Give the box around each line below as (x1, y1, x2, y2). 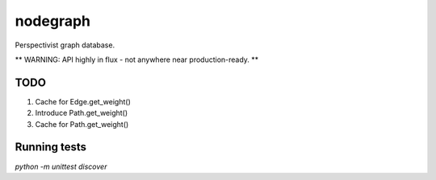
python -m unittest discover (15, 162, 107, 171)
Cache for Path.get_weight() (35, 119, 129, 129)
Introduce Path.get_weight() (35, 108, 128, 118)
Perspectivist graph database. (15, 40, 115, 50)
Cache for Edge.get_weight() (35, 96, 131, 106)
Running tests (15, 141, 87, 154)
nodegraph (15, 12, 90, 30)
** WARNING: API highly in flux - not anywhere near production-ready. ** (15, 55, 259, 64)
